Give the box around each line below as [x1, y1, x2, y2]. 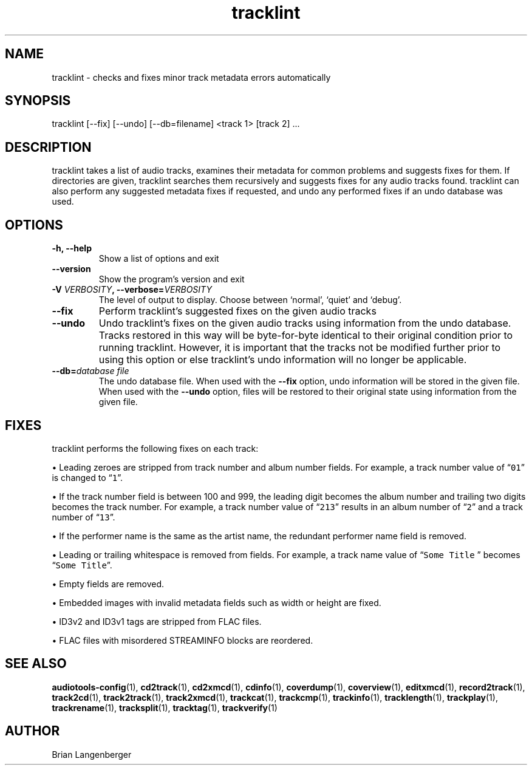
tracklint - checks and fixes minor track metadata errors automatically [52, 72, 331, 83]
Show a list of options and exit [98, 253, 219, 264]
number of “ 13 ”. [52, 511, 115, 522]
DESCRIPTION [5, 139, 92, 155]
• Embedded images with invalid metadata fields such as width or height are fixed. [52, 597, 381, 608]
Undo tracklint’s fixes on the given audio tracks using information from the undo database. [98, 317, 511, 330]
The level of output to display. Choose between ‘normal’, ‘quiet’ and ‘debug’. [98, 295, 402, 305]
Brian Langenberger [52, 749, 132, 760]
